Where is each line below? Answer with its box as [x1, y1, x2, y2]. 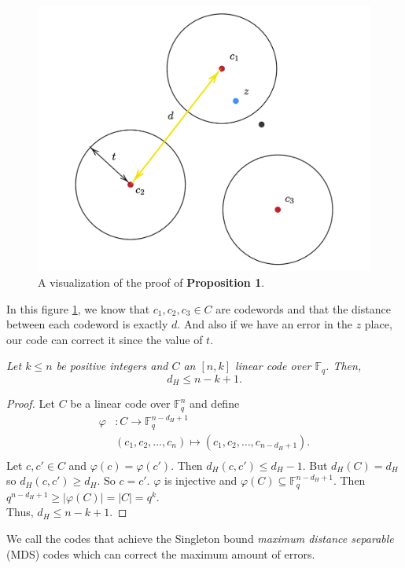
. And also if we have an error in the [177, 316, 352, 332]
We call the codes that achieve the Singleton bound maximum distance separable [6, 530, 394, 547]
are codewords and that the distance [215, 300, 391, 317]
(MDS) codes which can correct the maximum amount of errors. [6, 545, 315, 562]
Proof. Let [6, 395, 55, 412]
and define [190, 395, 240, 412]
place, [364, 316, 392, 332]
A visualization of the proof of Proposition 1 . [38, 274, 265, 291]
